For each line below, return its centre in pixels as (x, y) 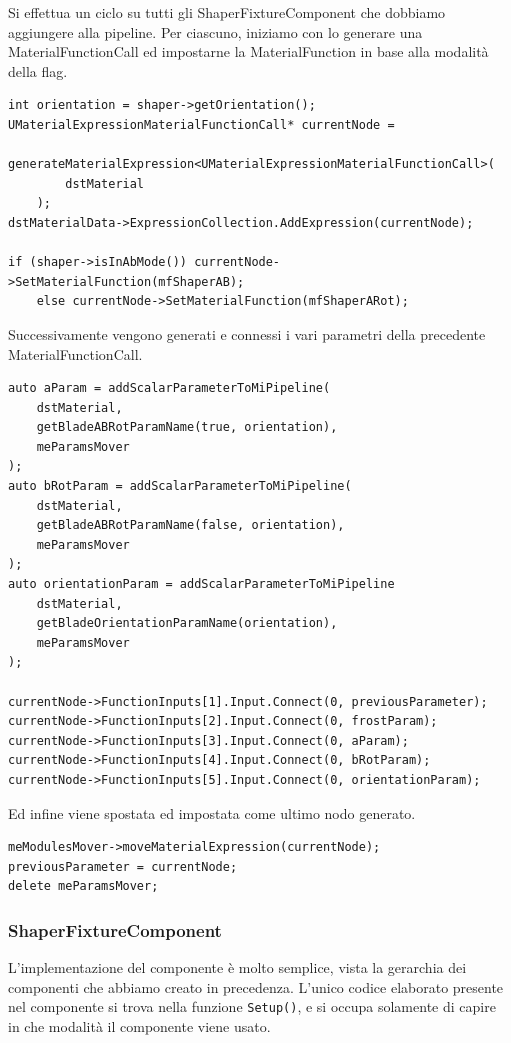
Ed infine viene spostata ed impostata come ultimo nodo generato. (212, 812)
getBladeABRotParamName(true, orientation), (187, 427)
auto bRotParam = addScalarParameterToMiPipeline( (180, 486)
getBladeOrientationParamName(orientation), (187, 623)
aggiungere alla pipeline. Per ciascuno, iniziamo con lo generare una (215, 31)
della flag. (38, 70)
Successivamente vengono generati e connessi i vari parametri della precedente (247, 333)
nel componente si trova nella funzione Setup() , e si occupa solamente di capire (252, 1006)
